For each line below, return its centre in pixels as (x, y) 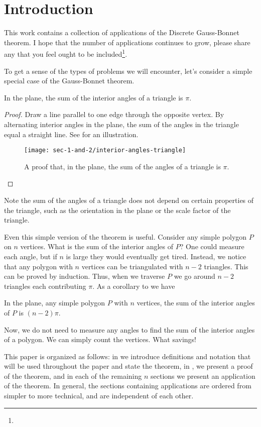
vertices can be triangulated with (132, 266)
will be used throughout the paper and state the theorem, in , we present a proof (128, 366)
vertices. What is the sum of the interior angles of (97, 246)
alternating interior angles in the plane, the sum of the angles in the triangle (121, 124)
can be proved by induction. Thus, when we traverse (85, 276)
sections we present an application (203, 376)
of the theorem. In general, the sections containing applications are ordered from (128, 386)
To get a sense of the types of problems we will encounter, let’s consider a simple (128, 71)
